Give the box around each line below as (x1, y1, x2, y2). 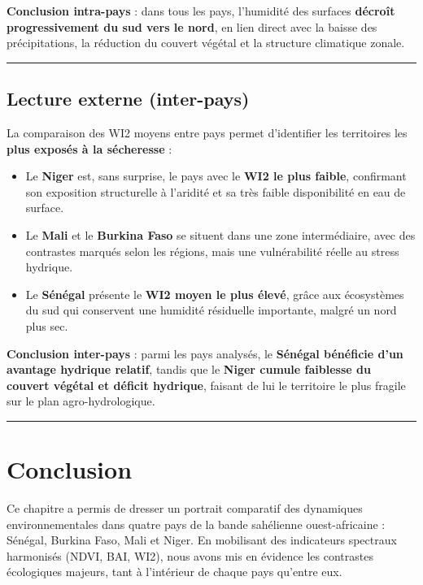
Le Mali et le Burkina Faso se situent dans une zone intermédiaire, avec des (25, 226, 416, 243)
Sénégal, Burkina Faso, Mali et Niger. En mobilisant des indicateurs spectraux (7, 531, 397, 548)
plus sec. (25, 317, 68, 334)
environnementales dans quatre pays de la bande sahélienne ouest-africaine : (7, 515, 386, 532)
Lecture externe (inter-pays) (7, 86, 250, 111)
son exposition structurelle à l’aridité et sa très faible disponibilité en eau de (25, 183, 406, 200)
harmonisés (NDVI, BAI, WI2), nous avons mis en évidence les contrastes (7, 547, 373, 564)
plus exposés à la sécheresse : (7, 140, 172, 157)
